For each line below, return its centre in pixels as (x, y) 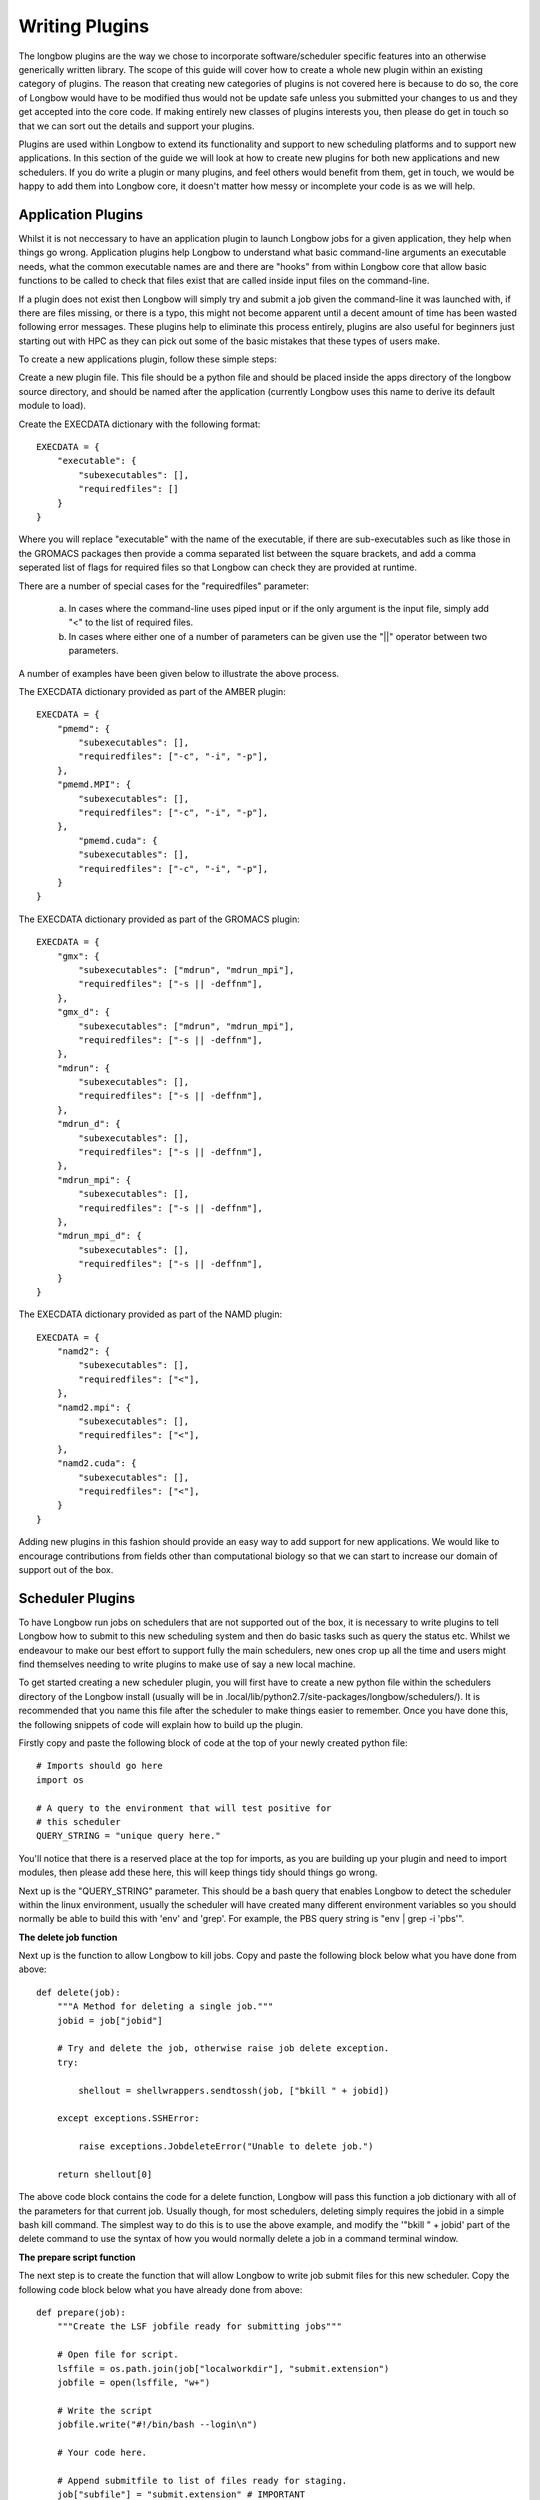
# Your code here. (102, 2452)
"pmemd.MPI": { (94, 784)
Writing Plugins (84, 26)
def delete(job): (78, 1992)
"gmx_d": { (83, 1012)
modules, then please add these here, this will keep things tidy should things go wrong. (198, 1872)
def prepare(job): (81, 2313)
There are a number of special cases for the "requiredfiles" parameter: (164, 586)
